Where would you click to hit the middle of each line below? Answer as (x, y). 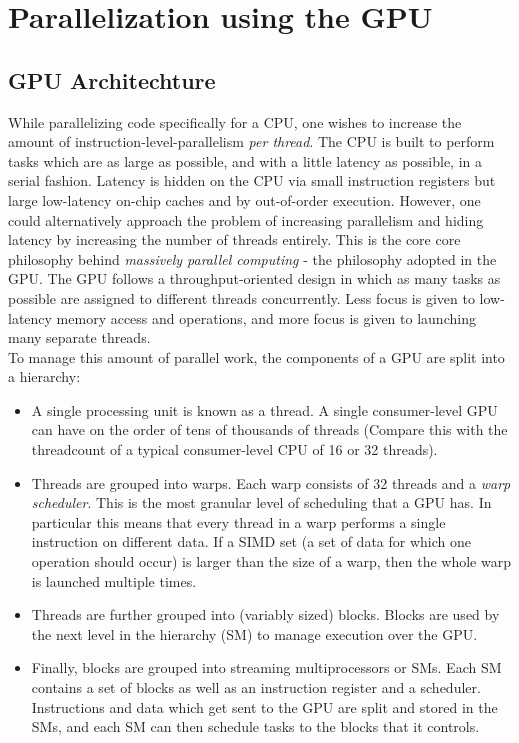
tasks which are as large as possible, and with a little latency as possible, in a (245, 160)
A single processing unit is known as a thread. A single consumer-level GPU (264, 409)
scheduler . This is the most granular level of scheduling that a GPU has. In (261, 502)
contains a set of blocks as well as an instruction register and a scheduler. (256, 687)
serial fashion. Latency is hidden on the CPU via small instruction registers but (252, 180)
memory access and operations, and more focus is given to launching (266, 317)
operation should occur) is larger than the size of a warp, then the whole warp (271, 561)
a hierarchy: (44, 376)
